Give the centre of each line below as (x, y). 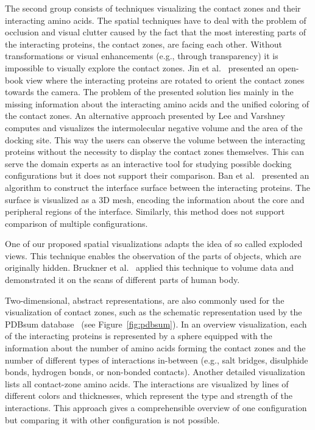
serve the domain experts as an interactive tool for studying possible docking (148, 163)
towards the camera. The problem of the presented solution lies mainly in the (149, 92)
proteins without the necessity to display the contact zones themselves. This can (154, 152)
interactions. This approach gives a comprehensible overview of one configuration (156, 407)
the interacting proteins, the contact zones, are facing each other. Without (143, 44)
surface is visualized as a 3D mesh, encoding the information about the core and (155, 199)
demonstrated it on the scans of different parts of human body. (122, 280)
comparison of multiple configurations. (76, 223)
